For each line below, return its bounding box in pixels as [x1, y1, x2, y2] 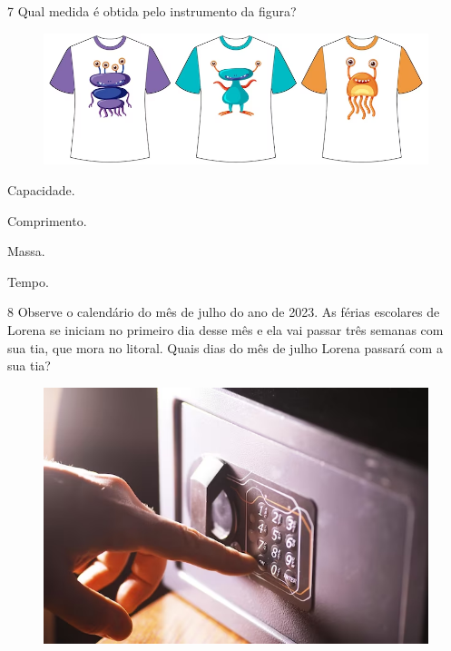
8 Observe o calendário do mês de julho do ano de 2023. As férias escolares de [7, 302, 440, 321]
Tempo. [7, 271, 49, 291]
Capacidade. [7, 180, 75, 199]
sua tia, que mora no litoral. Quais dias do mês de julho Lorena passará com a [7, 338, 443, 357]
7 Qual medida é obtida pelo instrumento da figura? [7, 2, 297, 20]
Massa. [7, 242, 45, 261]
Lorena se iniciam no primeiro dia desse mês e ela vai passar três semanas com [7, 320, 444, 339]
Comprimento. [7, 211, 87, 230]
